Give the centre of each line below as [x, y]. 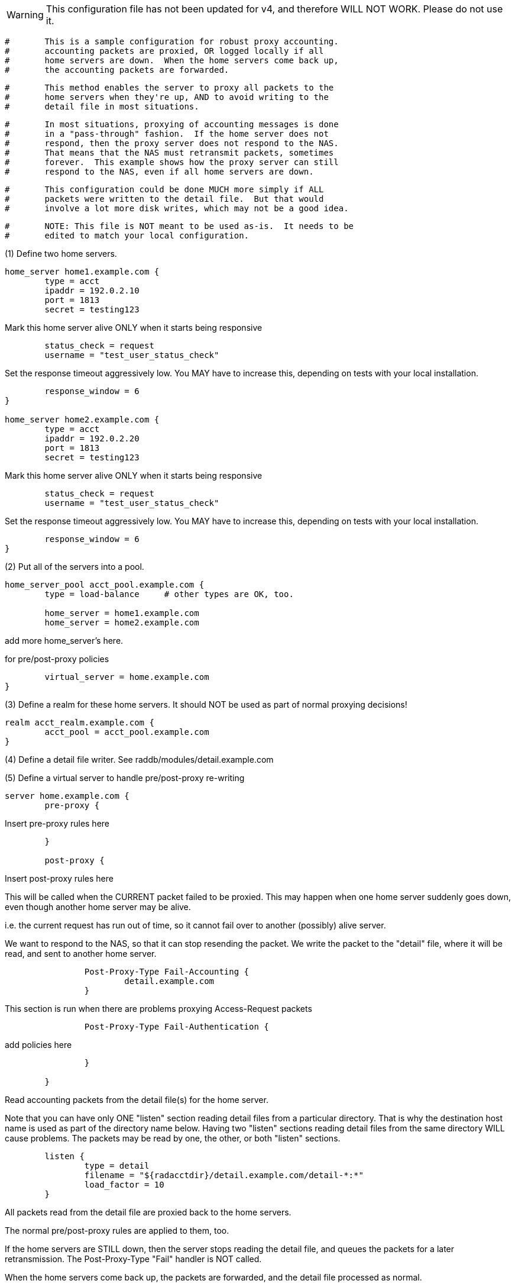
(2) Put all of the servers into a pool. [75, 567]
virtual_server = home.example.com [127, 677]
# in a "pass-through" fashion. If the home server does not [167, 134]
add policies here [38, 1045]
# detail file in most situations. [102, 107]
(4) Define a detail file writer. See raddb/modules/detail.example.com [139, 759]
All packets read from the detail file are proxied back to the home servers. [148, 1212]
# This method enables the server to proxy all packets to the [169, 88]
